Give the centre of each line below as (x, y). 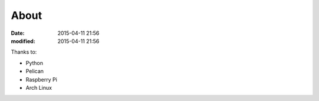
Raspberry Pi (41, 79)
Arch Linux (39, 87)
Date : (18, 33)
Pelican (35, 71)
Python (35, 63)
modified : (23, 41)
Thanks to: (24, 52)
